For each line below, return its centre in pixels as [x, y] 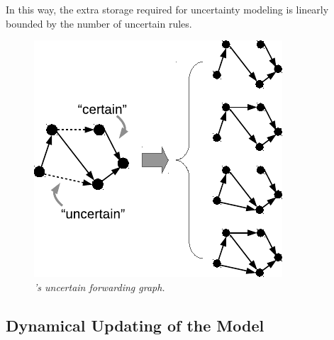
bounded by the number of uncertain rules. [99, 23]
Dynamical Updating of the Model [135, 325]
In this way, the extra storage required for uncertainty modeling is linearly [167, 9]
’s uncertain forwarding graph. [100, 287]
